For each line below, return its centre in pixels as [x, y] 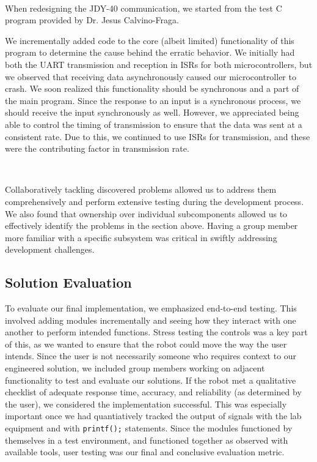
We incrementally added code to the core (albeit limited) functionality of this [150, 40]
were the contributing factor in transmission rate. [97, 148]
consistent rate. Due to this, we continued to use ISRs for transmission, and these [158, 136]
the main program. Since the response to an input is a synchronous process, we [153, 100]
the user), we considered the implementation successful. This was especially [146, 404]
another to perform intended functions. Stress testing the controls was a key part [156, 332]
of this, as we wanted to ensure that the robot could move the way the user [146, 344]
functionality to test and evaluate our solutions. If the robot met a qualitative [151, 380]
